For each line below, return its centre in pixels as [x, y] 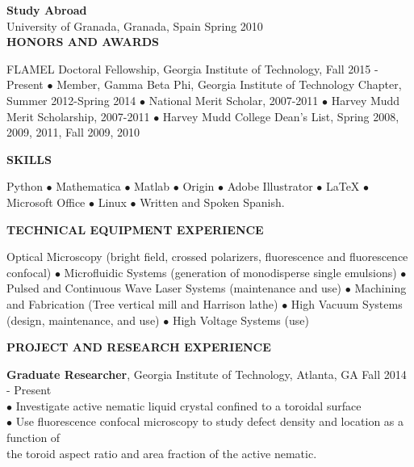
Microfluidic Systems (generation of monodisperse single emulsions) [230, 272]
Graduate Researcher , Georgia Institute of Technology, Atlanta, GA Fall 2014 [207, 374]
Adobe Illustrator [270, 186]
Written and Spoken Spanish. [212, 202]
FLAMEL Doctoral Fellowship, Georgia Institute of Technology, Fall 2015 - [192, 68]
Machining [381, 288]
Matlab [152, 186]
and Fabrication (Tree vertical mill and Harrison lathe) [142, 303]
